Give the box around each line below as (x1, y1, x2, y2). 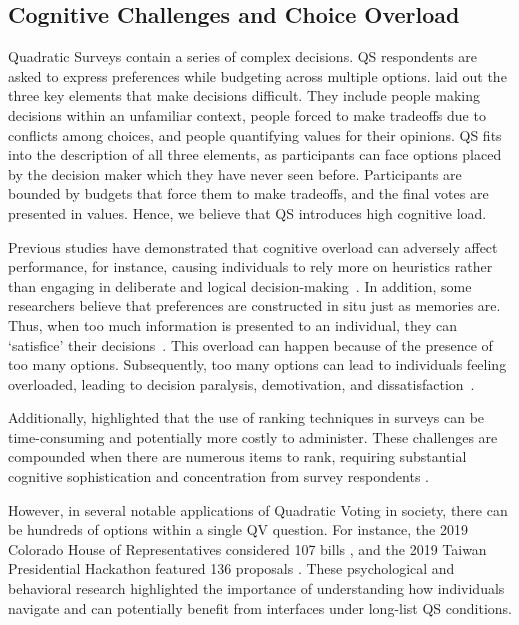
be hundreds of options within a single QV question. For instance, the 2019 (8, 519, 468, 540)
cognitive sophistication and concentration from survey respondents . (8, 466, 429, 487)
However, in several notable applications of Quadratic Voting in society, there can (8, 499, 508, 520)
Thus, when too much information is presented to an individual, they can (8, 314, 458, 335)
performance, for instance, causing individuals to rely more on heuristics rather (8, 256, 493, 277)
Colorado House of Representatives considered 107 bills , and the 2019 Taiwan (8, 538, 487, 559)
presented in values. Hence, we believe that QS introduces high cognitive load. (8, 202, 487, 223)
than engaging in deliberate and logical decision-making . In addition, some (8, 275, 472, 296)
